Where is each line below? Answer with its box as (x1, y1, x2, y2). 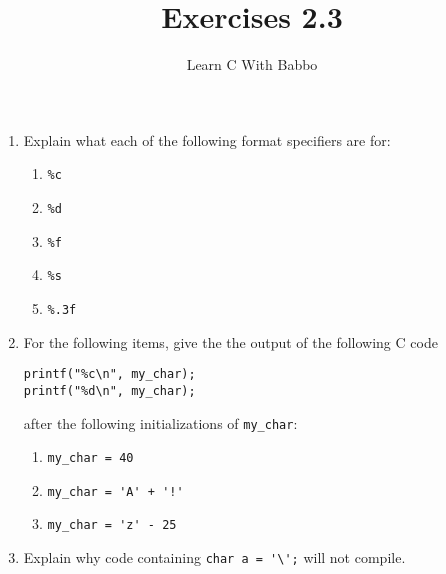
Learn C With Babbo (186, 54, 318, 75)
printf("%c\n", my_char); (23, 367, 196, 382)
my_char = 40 (47, 451, 134, 466)
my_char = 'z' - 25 (47, 518, 177, 533)
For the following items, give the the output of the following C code (23, 331, 438, 352)
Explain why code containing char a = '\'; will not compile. (23, 547, 406, 568)
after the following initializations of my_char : (23, 412, 298, 433)
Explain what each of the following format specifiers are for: (23, 129, 391, 150)
